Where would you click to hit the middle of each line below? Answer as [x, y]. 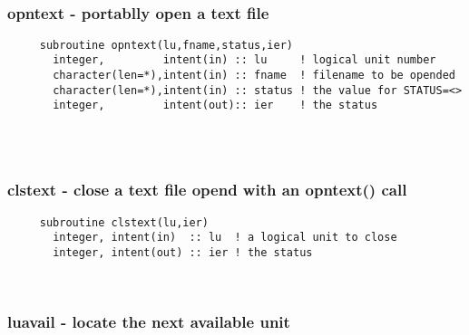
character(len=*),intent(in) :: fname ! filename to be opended [254, 76]
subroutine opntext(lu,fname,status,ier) [166, 45]
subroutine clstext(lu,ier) [124, 222]
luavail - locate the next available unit [149, 322]
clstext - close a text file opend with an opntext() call [207, 190]
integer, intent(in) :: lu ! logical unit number [244, 60]
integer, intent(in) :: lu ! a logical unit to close [225, 238]
